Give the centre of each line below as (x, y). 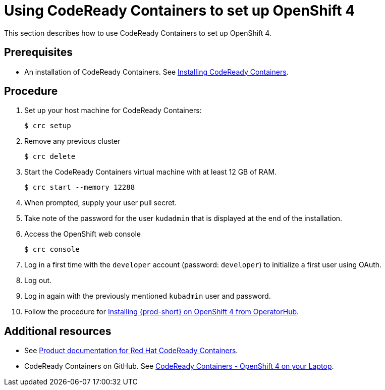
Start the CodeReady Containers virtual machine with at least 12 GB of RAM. (151, 172)
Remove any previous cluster (72, 141)
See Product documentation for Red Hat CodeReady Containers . (131, 351)
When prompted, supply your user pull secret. (100, 203)
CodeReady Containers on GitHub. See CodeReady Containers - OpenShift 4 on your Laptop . (179, 366)
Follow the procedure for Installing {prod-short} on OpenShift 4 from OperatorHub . (162, 312)
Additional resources (58, 331)
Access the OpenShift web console (82, 234)
